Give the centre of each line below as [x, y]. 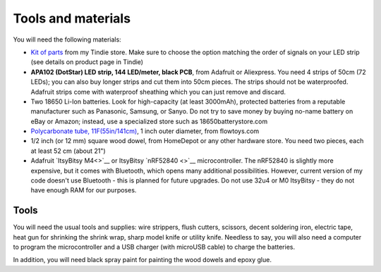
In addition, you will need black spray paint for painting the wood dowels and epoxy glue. [142, 260]
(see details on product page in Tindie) [87, 62]
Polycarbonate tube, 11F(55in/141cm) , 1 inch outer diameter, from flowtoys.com [145, 131]
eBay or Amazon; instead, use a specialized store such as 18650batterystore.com [149, 121]
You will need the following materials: [67, 39]
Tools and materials [72, 18]
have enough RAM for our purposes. [84, 190]
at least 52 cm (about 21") [68, 151]
